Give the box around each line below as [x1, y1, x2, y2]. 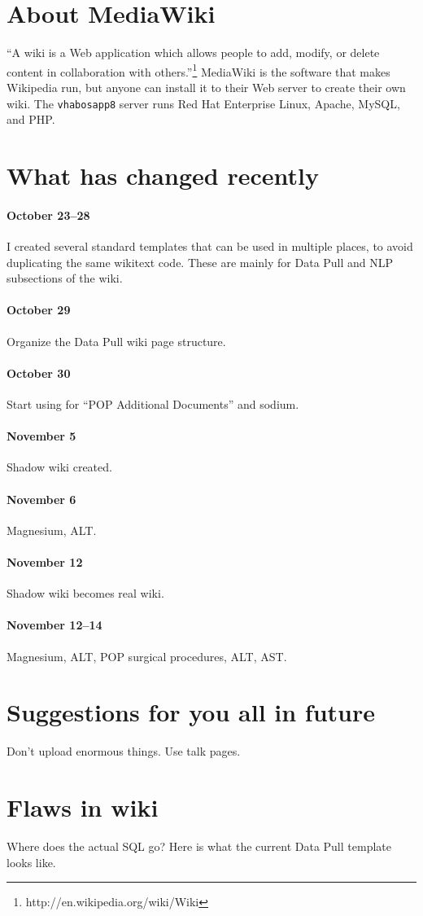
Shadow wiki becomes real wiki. [7, 585, 164, 602]
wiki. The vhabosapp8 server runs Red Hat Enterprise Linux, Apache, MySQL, [7, 94, 400, 112]
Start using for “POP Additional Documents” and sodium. [7, 395, 299, 412]
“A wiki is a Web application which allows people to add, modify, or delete [7, 44, 380, 61]
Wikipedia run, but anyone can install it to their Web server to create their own [7, 78, 406, 95]
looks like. [7, 853, 56, 870]
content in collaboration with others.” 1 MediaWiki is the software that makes [7, 60, 390, 80]
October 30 [7, 364, 71, 381]
